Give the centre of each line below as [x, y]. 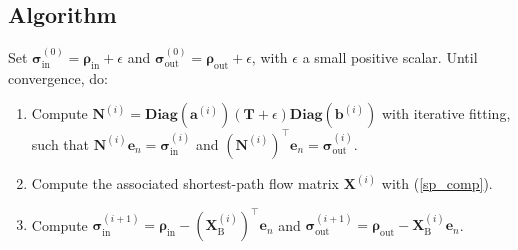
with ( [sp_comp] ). [437, 183]
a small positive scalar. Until [390, 57]
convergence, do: [58, 77]
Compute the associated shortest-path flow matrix [185, 183]
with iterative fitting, [446, 113]
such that [60, 143]
